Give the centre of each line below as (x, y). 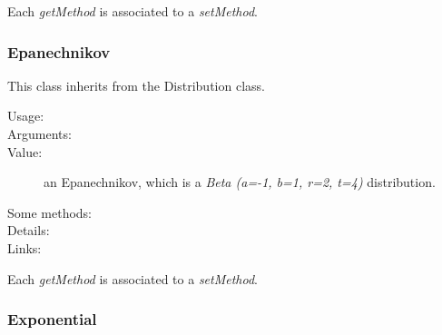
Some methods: (50, 212)
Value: (25, 151)
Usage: (26, 116)
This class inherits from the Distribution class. (136, 85)
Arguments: (39, 133)
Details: (29, 230)
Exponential (52, 319)
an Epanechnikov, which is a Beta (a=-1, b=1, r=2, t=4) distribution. (240, 182)
